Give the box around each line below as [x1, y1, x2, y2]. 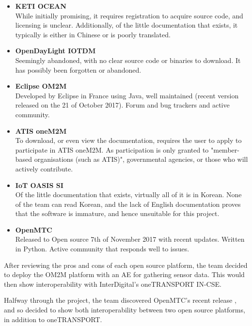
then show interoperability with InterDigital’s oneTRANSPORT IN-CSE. [4, 279, 221, 289]
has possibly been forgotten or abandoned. [15, 64, 142, 75]
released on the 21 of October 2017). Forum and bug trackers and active [15, 100, 230, 110]
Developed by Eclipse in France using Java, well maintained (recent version [15, 90, 239, 100]
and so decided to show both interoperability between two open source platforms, [4, 305, 245, 315]
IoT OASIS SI [15, 180, 63, 190]
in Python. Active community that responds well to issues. [15, 244, 189, 254]
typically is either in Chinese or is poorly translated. [15, 29, 171, 39]
